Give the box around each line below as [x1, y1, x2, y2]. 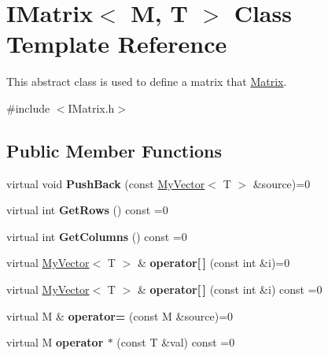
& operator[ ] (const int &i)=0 [137, 254, 290, 271]
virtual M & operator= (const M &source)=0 [6, 307, 234, 324]
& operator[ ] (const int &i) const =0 [137, 281, 322, 298]
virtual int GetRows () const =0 [6, 202, 168, 218]
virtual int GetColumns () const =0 [6, 228, 187, 244]
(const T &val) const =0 [116, 334, 235, 350]
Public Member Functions [6, 138, 222, 162]
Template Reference [6, 28, 227, 60]
